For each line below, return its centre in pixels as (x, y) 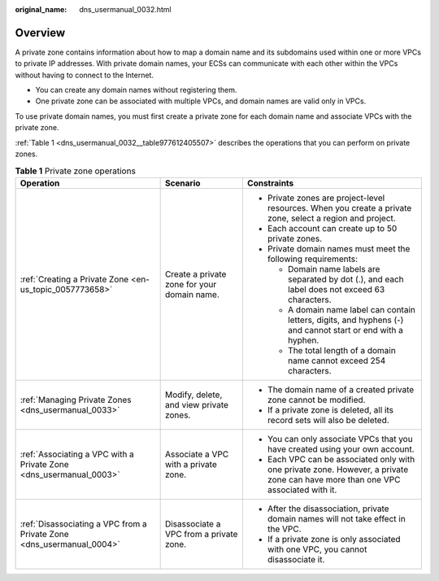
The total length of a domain (341, 350)
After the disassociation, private (328, 509)
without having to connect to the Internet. (85, 75)
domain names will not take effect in (336, 518)
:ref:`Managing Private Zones (76, 400)
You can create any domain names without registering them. (136, 90)
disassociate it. (296, 559)
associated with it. (302, 490)
